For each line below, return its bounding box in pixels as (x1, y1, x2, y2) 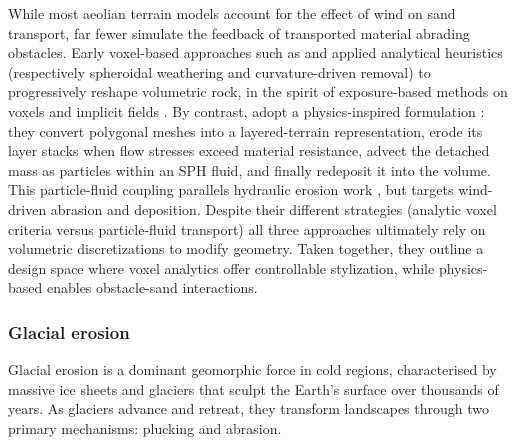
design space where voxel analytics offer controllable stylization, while (8, 257, 435, 278)
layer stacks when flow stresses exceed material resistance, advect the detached (8, 140, 490, 161)
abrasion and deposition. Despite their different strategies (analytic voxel (50, 198, 497, 219)
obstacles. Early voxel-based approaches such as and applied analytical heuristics (8, 42, 503, 63)
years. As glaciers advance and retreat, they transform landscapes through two (8, 398, 489, 419)
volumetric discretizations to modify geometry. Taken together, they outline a (8, 238, 484, 259)
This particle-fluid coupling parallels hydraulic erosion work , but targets (8, 179, 454, 200)
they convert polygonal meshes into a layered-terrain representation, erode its (8, 120, 483, 141)
